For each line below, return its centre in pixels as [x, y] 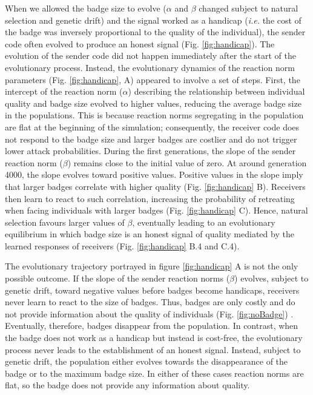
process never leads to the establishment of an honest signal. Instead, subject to [153, 349]
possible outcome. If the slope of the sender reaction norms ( [117, 278]
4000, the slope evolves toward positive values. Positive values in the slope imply [154, 174]
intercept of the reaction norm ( [64, 91]
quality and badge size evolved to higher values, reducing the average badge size [153, 103]
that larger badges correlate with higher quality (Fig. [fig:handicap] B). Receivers [155, 186]
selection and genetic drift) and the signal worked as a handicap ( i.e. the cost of [153, 20]
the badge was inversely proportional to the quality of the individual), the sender [155, 32]
